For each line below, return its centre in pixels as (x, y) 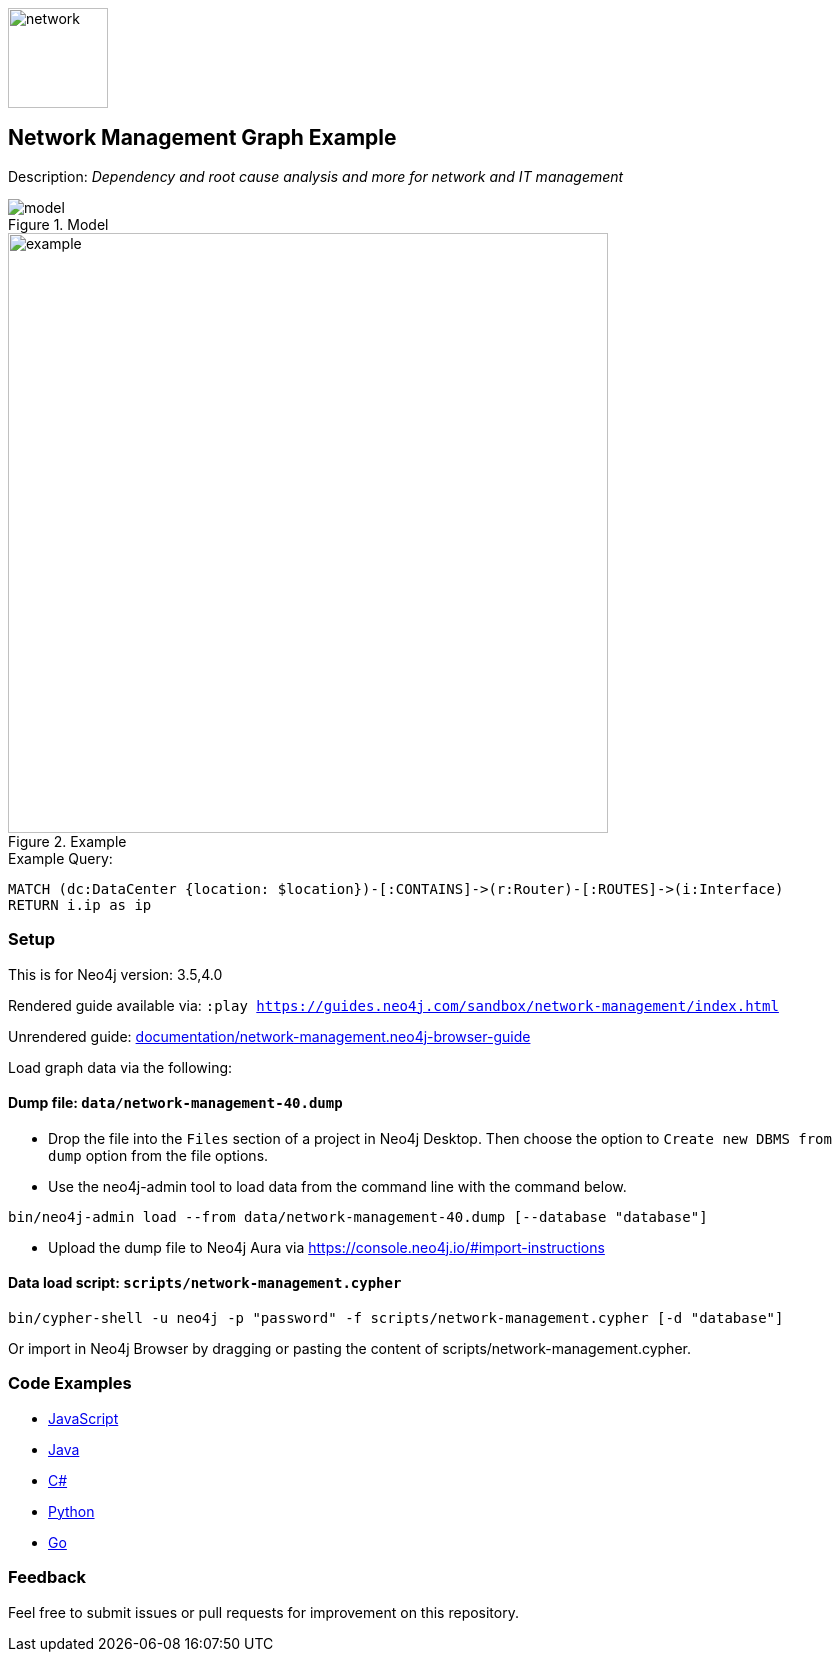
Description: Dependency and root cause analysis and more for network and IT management (316, 176)
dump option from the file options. (158, 1155)
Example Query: (60, 858)
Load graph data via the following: (120, 1067)
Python (71, 1511)
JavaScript (83, 1418)
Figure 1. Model (58, 224)
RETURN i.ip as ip (80, 904)
